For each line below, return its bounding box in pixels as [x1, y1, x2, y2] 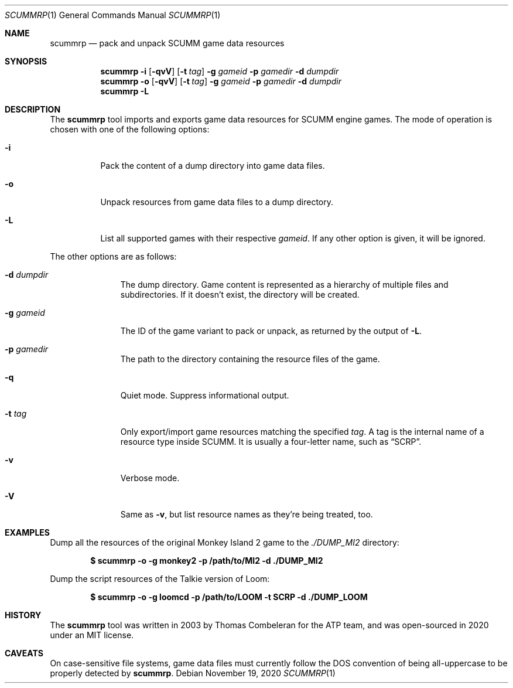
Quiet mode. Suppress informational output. [120, 390, 289, 400]
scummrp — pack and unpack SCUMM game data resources [50, 38, 285, 48]
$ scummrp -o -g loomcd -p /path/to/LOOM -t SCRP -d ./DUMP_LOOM [90, 592, 368, 602]
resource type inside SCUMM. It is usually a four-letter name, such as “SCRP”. [120, 437, 422, 447]
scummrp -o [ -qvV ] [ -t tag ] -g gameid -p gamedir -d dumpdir [100, 76, 342, 86]
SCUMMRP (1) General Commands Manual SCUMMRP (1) [5, 10, 221, 20]
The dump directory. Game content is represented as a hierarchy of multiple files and [120, 280, 449, 289]
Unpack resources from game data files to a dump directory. [100, 197, 333, 207]
